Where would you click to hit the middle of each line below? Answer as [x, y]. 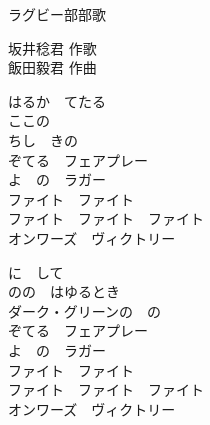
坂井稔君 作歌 [52, 47]
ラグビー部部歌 [57, 14]
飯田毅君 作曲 [52, 67]
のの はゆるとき [64, 291]
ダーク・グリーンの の [85, 310]
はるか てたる [57, 100]
